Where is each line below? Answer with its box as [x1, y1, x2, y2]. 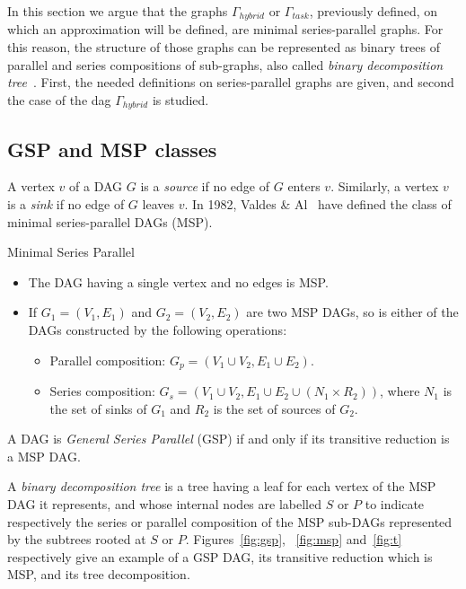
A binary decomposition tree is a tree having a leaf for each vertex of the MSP [7, 477, 436, 496]
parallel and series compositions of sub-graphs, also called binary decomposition [7, 55, 444, 74]
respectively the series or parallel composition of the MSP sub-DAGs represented [7, 512, 453, 531]
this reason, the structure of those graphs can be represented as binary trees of [7, 38, 440, 57]
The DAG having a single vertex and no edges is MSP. [28, 272, 329, 291]
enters [287, 177, 321, 196]
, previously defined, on [309, 2, 438, 20]
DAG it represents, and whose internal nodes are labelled [7, 495, 321, 514]
